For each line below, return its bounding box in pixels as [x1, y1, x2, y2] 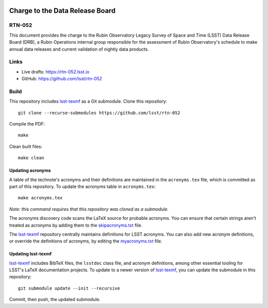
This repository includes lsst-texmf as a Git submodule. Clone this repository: [9, 98, 167, 104]
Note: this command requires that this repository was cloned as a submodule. [9, 206, 169, 212]
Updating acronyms [9, 168, 51, 174]
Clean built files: [9, 143, 42, 149]
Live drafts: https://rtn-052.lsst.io [21, 68, 89, 74]
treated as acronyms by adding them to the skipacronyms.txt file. [9, 222, 142, 228]
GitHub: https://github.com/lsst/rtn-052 [21, 76, 102, 82]
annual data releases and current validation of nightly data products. [9, 46, 149, 52]
